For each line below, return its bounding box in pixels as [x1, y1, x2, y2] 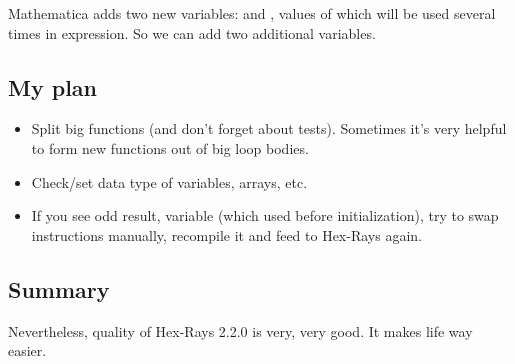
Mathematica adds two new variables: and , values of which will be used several [8, 3, 496, 23]
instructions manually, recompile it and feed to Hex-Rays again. [31, 224, 422, 245]
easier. [8, 340, 47, 361]
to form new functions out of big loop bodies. [31, 137, 309, 158]
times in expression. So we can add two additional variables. [8, 22, 376, 43]
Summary [8, 273, 110, 304]
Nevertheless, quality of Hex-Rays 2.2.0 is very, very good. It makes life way [8, 320, 473, 341]
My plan [8, 71, 97, 102]
